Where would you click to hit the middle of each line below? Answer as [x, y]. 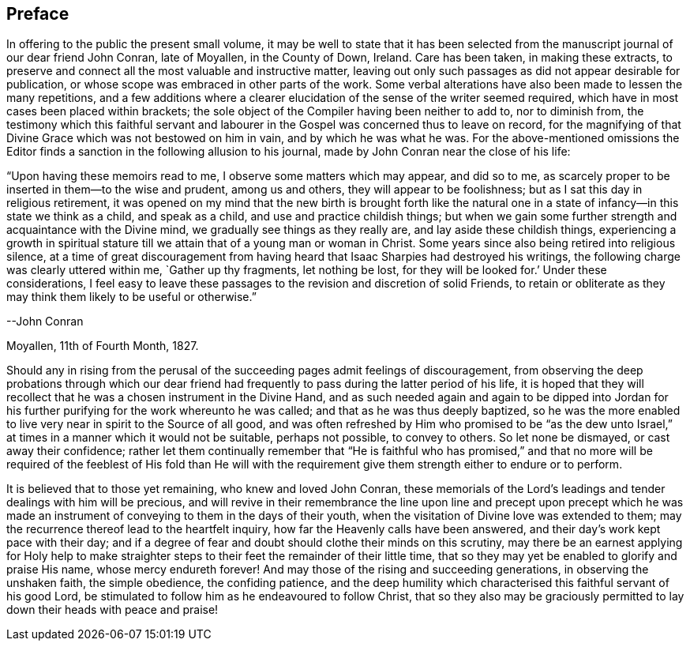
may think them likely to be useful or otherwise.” [131, 297]
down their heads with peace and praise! [112, 610]
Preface [38, 14]
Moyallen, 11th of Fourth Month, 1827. [103, 346]
